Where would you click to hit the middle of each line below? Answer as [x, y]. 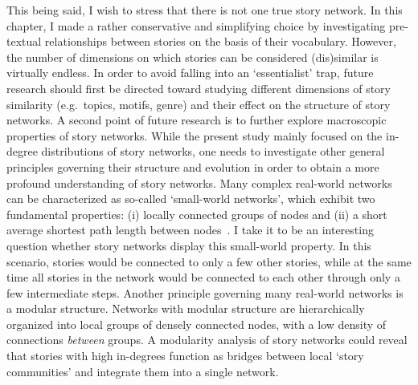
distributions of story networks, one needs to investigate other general [213, 151]
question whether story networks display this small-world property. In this [189, 245]
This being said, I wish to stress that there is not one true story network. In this [205, 10]
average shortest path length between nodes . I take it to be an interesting [190, 230]
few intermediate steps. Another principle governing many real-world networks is [205, 292]
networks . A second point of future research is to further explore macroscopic [197, 120]
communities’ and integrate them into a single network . [143, 371]
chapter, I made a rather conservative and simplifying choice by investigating [196, 25]
